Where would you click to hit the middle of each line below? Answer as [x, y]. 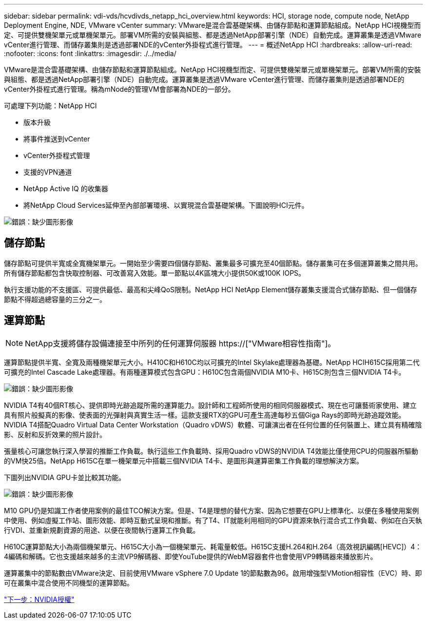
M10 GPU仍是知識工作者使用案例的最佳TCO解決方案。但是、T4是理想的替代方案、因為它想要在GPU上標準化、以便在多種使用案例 [212, 510]
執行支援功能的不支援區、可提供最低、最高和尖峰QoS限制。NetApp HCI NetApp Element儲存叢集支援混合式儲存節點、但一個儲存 [211, 289]
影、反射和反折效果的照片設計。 [55, 434]
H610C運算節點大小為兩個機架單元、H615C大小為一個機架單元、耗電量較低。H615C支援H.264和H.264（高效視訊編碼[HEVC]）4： [213, 546]
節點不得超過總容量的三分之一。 [55, 299]
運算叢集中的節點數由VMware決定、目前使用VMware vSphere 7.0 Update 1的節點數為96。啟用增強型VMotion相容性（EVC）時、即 [213, 573]
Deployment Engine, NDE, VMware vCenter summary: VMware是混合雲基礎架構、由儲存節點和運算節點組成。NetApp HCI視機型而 [213, 25]
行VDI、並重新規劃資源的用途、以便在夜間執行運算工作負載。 [102, 530]
